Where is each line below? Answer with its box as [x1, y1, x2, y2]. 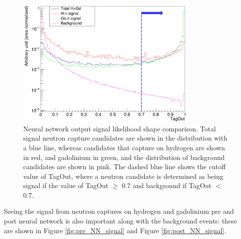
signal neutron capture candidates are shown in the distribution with [23, 133, 227, 143]
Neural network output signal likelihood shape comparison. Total [23, 123, 216, 133]
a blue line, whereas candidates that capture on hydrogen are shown [23, 142, 225, 152]
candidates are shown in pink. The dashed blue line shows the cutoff [23, 161, 226, 172]
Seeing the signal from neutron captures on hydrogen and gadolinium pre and [4, 206, 234, 216]
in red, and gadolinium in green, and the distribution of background [23, 152, 225, 162]
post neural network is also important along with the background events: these [4, 216, 237, 226]
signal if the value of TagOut [23, 180, 108, 191]
